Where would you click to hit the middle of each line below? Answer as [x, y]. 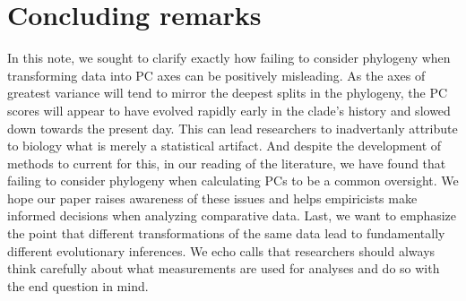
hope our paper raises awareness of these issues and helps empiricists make [212, 198]
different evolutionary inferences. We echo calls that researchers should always [221, 250]
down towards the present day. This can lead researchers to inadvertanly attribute [233, 128]
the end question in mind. [78, 285]
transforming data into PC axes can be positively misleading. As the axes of [216, 75]
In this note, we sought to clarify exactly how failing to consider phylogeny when [229, 58]
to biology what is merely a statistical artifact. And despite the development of [224, 146]
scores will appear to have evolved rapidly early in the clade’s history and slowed [229, 110]
